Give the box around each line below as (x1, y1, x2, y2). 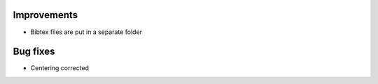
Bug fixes (13, 46, 55, 58)
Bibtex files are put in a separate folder (30, 28, 143, 36)
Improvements (13, 9, 78, 21)
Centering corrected (30, 64, 90, 72)
